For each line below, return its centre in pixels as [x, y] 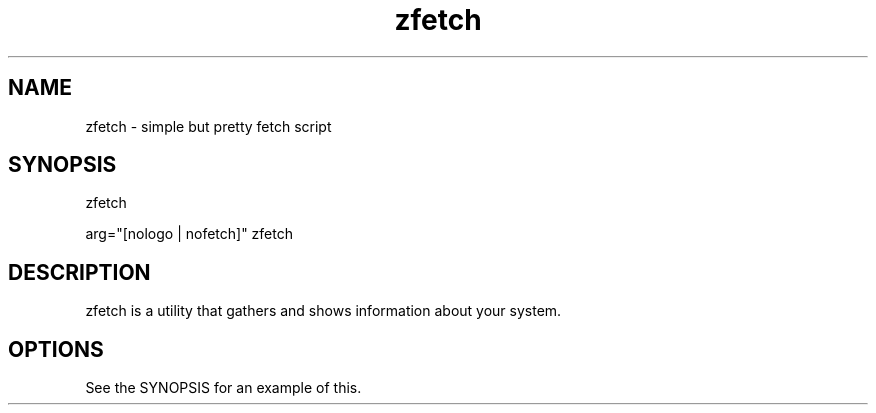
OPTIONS [56, 349]
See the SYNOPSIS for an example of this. [223, 388]
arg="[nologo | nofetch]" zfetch [189, 234]
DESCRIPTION [79, 272]
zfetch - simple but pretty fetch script [208, 126]
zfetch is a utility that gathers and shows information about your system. [323, 311]
